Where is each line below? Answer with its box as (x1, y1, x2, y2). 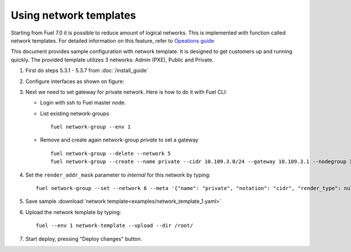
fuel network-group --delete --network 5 (50, 150, 171, 157)
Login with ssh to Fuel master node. (40, 99, 126, 106)
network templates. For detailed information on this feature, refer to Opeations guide (11, 37, 215, 44)
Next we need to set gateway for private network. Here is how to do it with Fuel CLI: (25, 88, 228, 95)
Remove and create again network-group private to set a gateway (40, 136, 199, 143)
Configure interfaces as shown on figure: (25, 78, 125, 85)
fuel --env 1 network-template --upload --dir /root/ (36, 222, 193, 229)
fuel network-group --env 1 (50, 123, 131, 130)
